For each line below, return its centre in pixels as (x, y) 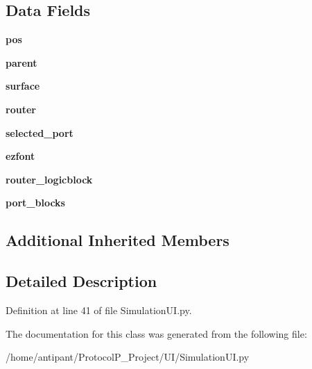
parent (21, 62)
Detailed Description (81, 281)
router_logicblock (49, 179)
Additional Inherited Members (118, 240)
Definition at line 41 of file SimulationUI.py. (99, 310)
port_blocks (35, 203)
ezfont (20, 156)
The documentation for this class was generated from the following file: (156, 333)
